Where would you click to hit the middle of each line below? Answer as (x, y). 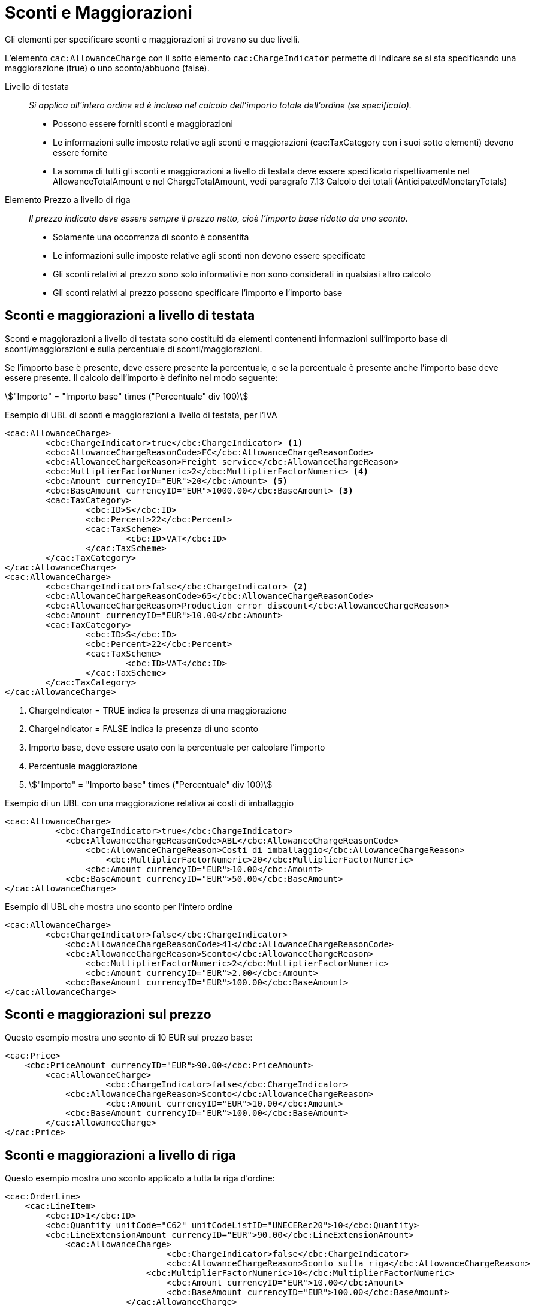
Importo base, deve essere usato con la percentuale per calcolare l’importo (177, 747)
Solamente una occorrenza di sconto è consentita (151, 237)
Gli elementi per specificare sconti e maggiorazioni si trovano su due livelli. (152, 39)
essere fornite (80, 152)
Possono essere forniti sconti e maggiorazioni (143, 123)
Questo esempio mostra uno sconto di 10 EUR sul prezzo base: (129, 1038)
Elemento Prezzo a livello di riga (68, 199)
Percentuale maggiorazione (83, 766)
